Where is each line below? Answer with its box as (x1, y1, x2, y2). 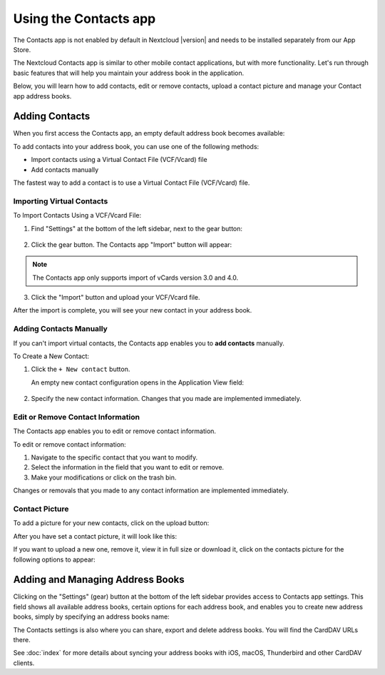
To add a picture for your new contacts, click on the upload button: (13, 519, 210, 527)
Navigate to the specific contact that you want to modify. (31, 453, 198, 462)
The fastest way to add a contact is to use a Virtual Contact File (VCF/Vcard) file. (13, 178, 250, 187)
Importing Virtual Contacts (13, 196, 108, 206)
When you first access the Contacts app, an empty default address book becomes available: (13, 129, 285, 138)
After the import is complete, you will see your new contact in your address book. (13, 306, 252, 315)
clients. (13, 659, 35, 667)
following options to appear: (13, 555, 96, 564)
